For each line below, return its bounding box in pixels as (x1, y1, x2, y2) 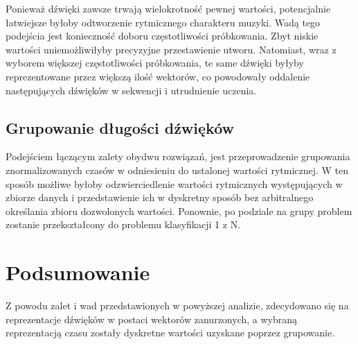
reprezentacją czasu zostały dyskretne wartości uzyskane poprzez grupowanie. (6, 325, 335, 340)
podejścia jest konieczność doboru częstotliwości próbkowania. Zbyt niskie (6, 28, 319, 43)
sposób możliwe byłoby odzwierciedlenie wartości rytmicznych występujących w (6, 176, 343, 191)
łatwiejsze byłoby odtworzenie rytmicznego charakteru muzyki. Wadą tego (6, 15, 321, 29)
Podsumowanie (6, 258, 150, 286)
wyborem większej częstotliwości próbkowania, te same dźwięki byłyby (6, 55, 304, 70)
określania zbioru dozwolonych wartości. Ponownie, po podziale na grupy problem (6, 203, 352, 218)
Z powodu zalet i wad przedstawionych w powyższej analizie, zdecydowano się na (6, 298, 349, 313)
